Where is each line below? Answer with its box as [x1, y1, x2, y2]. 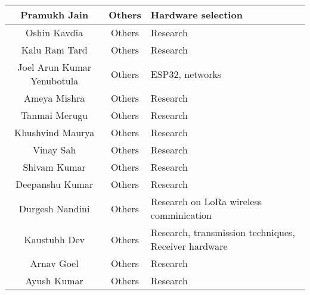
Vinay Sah [32, 143, 76, 156]
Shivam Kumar [23, 160, 86, 174]
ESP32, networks [150, 67, 222, 81]
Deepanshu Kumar [15, 177, 94, 191]
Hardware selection [150, 8, 243, 21]
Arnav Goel [30, 256, 79, 270]
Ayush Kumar [25, 274, 83, 287]
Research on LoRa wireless [150, 194, 262, 208]
